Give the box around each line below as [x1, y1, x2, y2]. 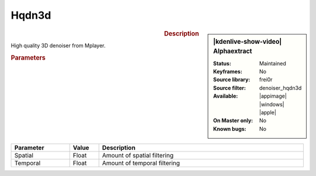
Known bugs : [213, 125, 247, 132]
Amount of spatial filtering [102, 151, 174, 160]
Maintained [259, 60, 287, 67]
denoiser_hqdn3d [259, 84, 302, 91]
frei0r [259, 76, 273, 83]
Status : [213, 60, 231, 67]
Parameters [11, 53, 46, 61]
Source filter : [213, 84, 246, 91]
